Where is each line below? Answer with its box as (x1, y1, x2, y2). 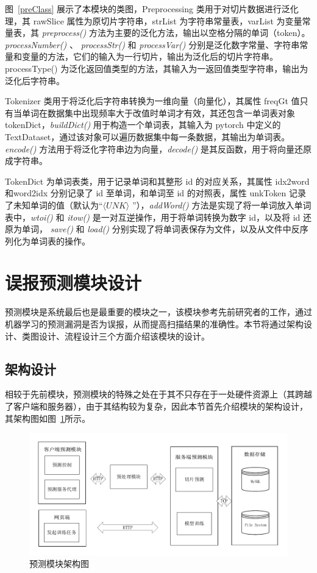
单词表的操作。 (30, 234, 90, 247)
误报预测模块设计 (5, 270, 142, 295)
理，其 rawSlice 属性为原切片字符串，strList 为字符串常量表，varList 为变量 (5, 14, 302, 27)
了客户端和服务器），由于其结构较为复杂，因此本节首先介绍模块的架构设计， (5, 399, 308, 412)
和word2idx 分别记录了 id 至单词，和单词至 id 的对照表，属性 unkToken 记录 (5, 187, 306, 199)
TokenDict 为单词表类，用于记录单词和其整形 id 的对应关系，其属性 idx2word (5, 174, 310, 187)
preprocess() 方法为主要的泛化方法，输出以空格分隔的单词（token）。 (41, 26, 310, 39)
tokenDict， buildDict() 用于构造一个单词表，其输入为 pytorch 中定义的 (5, 118, 281, 131)
